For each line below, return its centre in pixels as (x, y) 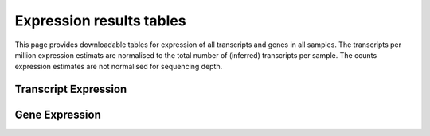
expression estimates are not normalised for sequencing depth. (119, 67)
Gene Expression (58, 115)
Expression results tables (100, 21)
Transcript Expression (71, 89)
